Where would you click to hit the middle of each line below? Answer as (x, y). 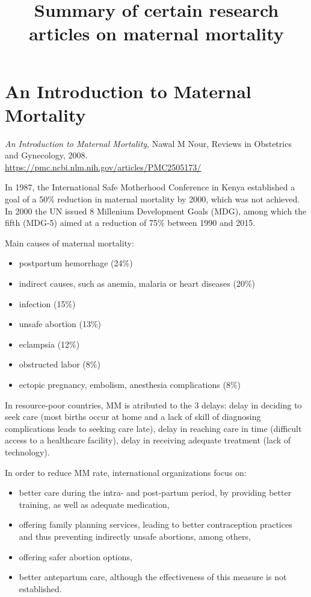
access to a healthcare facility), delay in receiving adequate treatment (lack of (148, 440)
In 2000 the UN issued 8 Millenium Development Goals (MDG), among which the (156, 211)
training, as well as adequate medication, (94, 504)
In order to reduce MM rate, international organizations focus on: (126, 472)
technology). (27, 452)
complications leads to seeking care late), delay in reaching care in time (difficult (153, 428)
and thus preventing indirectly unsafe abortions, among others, (135, 536)
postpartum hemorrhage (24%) (76, 263)
